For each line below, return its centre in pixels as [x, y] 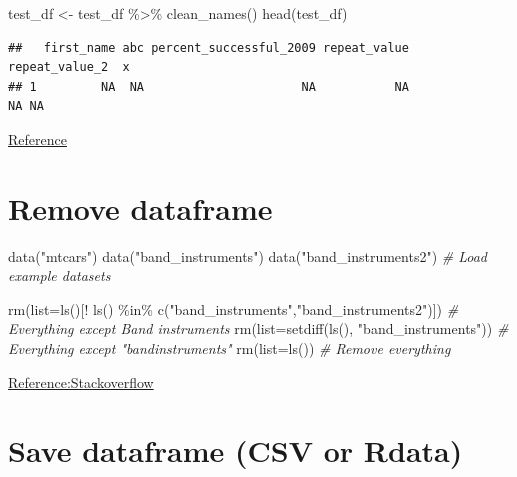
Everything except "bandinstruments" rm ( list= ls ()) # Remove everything [229, 348]
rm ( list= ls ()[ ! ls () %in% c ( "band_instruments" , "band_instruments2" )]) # [233, 308]
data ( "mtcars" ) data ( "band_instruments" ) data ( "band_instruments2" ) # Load [248, 255]
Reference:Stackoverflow [81, 381]
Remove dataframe [140, 207]
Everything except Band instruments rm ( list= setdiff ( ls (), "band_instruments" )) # [258, 328]
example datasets [59, 275]
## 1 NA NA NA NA [208, 86]
